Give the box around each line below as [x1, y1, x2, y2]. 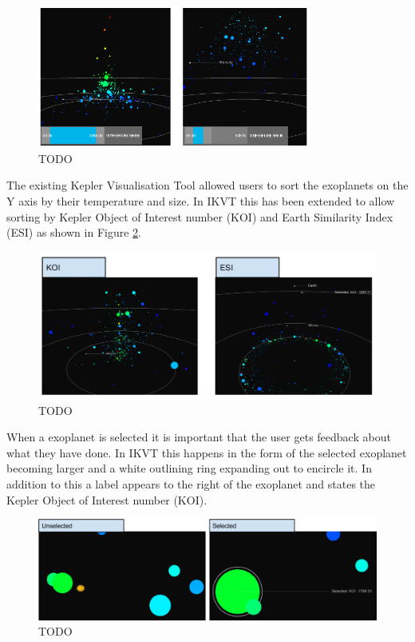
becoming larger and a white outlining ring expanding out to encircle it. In [6, 460, 372, 477]
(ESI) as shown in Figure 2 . [6, 224, 141, 241]
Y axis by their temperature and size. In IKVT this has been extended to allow [6, 192, 395, 209]
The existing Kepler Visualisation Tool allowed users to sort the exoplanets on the [6, 177, 409, 193]
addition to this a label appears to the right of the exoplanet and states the [6, 475, 376, 492]
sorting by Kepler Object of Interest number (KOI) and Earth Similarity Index [6, 208, 393, 225]
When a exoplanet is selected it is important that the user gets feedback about [6, 429, 391, 445]
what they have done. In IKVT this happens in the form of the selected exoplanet [6, 444, 407, 461]
